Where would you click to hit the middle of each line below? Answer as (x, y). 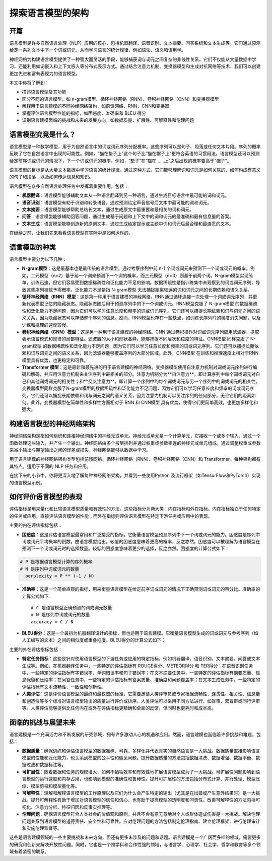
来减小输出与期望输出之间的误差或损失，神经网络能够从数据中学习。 (80, 450)
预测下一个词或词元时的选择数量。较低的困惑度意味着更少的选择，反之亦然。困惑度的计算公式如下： (125, 548)
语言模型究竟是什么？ (42, 134)
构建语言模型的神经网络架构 (52, 424)
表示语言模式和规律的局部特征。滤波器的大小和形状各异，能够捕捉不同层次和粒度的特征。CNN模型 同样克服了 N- (139, 339)
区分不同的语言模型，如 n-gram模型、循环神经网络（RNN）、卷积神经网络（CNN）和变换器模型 (120, 99)
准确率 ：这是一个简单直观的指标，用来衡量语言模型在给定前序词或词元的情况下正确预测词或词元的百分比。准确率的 (141, 589)
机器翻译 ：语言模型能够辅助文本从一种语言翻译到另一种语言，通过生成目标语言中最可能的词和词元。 (125, 195)
